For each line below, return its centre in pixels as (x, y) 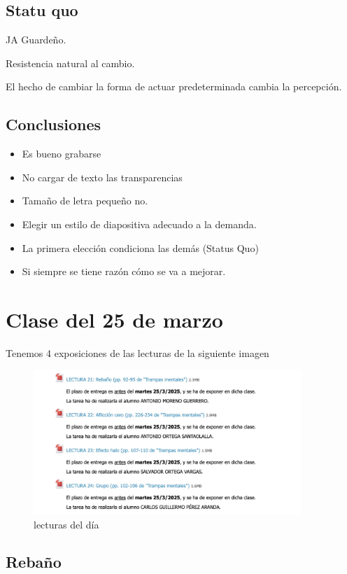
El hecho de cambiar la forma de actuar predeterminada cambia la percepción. (174, 86)
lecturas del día (66, 524)
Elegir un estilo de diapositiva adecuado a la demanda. (139, 224)
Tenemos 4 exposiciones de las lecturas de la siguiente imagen (137, 352)
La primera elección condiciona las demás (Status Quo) (140, 247)
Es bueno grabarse (62, 154)
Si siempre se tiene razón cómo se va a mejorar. (124, 271)
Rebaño (34, 562)
